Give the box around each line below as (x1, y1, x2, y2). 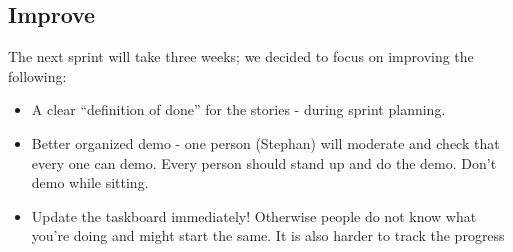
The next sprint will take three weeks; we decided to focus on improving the (8, 46, 474, 67)
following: (8, 65, 67, 86)
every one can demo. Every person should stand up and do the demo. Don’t (31, 152, 497, 173)
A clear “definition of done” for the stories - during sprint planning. (31, 99, 446, 120)
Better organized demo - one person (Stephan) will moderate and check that (31, 132, 500, 153)
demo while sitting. (31, 172, 149, 193)
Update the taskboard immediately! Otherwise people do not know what (31, 205, 477, 226)
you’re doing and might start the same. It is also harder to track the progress (31, 225, 505, 246)
